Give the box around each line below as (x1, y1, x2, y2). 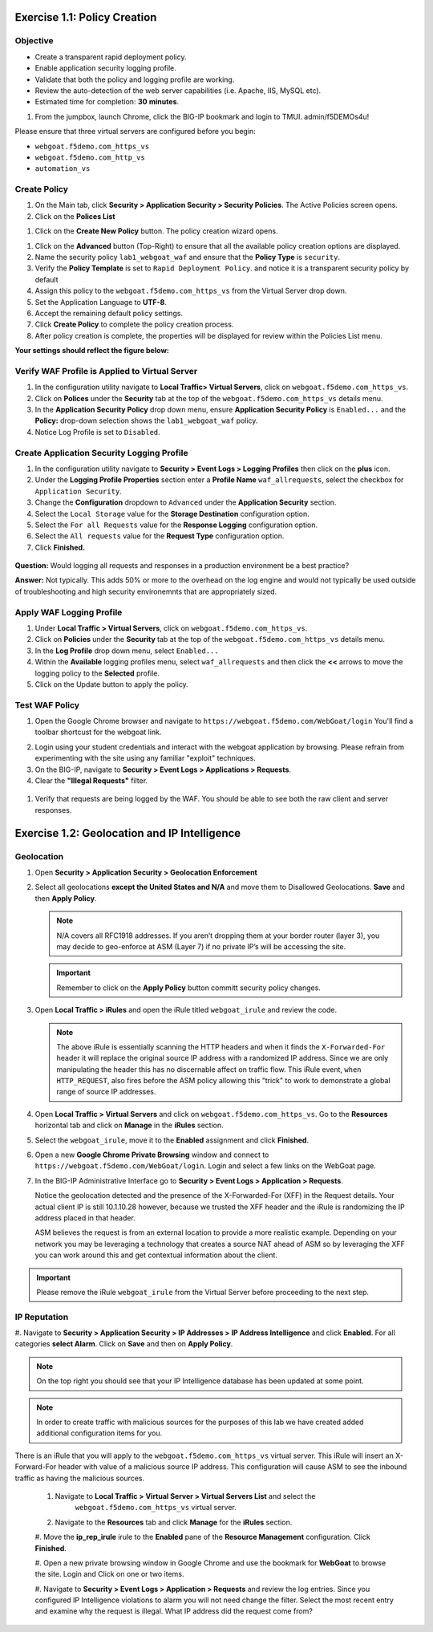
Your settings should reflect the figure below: (14, 346, 170, 355)
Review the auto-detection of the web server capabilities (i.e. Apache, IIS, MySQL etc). (34, 85, 322, 95)
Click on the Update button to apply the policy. (34, 679, 188, 689)
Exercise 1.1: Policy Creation (14, 10, 157, 24)
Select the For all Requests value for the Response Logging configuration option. (34, 520, 318, 530)
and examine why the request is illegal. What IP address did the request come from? (34, 1606, 313, 1616)
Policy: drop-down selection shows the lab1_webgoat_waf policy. (34, 416, 258, 425)
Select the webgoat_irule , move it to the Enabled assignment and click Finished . (34, 1135, 309, 1145)
